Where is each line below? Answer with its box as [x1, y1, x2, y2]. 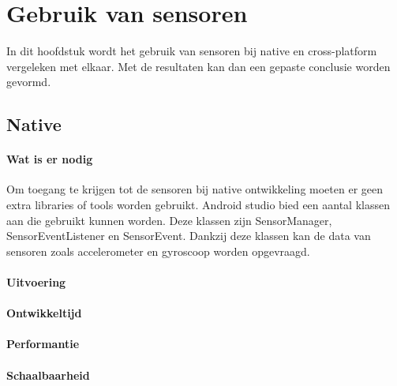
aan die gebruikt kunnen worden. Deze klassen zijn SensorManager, [6, 212, 332, 228]
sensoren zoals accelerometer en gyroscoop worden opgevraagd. [6, 242, 310, 259]
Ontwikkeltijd [6, 305, 82, 321]
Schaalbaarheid [6, 366, 90, 383]
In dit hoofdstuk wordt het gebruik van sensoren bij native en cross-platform [6, 43, 377, 59]
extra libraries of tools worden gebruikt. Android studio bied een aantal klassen [6, 197, 390, 213]
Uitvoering [6, 274, 66, 290]
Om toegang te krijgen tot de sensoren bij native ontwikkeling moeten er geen [6, 181, 384, 197]
